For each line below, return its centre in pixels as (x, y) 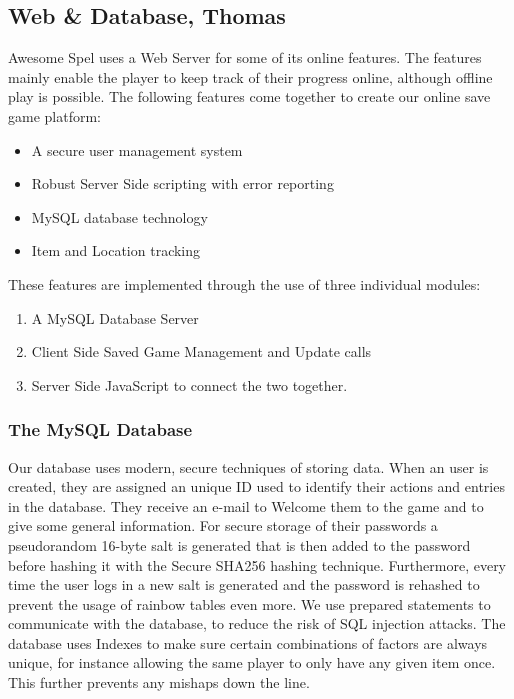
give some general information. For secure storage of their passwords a (223, 525)
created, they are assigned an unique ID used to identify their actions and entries (256, 486)
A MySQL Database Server (115, 317)
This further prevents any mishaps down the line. (159, 682)
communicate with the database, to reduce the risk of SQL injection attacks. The (257, 623)
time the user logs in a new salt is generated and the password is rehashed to (244, 584)
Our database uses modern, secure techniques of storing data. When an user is (248, 466)
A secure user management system (137, 149)
